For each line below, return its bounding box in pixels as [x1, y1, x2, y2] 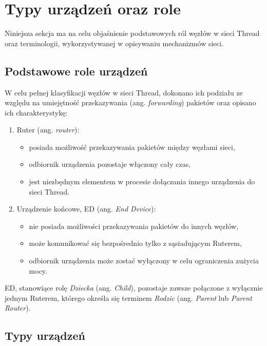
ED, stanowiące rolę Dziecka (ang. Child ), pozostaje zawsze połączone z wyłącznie [5, 282, 263, 293]
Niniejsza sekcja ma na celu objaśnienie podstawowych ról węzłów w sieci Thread [5, 28, 260, 39]
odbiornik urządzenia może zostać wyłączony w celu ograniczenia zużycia [29, 255, 259, 266]
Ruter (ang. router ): [16, 124, 80, 135]
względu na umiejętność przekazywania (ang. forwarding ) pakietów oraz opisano [5, 97, 256, 108]
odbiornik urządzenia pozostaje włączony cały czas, [29, 159, 191, 169]
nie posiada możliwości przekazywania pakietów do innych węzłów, [29, 220, 239, 231]
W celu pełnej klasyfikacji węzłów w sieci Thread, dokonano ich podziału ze [5, 87, 243, 98]
